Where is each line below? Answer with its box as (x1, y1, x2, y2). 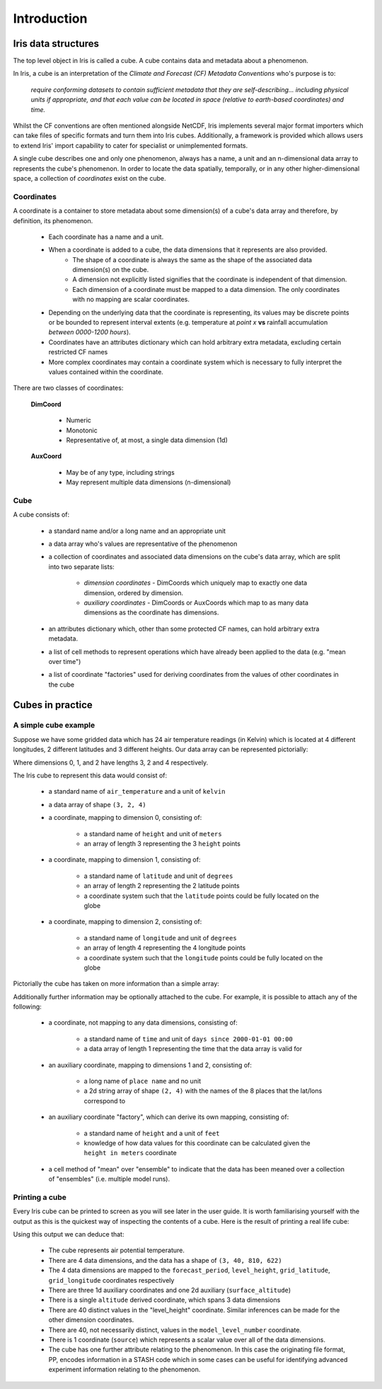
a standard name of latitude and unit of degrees (83, 872, 233, 880)
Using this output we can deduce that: (13, 1230, 125, 1239)
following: (13, 1003, 42, 1011)
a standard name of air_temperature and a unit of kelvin (48, 787, 226, 796)
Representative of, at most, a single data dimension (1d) (66, 436, 228, 444)
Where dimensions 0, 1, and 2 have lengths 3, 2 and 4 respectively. (13, 758, 209, 767)
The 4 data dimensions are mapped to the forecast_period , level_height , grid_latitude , (48, 1266, 330, 1275)
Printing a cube (13, 1192, 67, 1202)
